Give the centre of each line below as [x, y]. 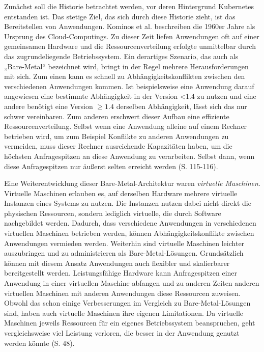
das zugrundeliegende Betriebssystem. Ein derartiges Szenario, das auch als [121, 56]
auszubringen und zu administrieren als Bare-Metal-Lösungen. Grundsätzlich [124, 253]
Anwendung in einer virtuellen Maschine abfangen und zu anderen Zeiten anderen [132, 283]
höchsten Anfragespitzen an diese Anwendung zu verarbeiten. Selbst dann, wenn [129, 156]
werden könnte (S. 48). [39, 343]
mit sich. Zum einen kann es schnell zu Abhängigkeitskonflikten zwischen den [125, 76]
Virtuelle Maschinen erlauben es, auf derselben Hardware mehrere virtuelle [121, 193]
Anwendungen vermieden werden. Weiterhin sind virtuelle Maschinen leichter [124, 243]
